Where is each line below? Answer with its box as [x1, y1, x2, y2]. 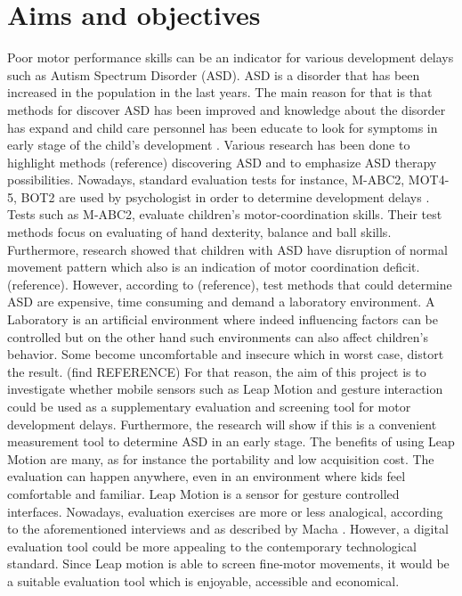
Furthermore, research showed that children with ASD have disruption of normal [7, 240, 448, 258]
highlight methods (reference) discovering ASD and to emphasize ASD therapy [7, 152, 437, 171]
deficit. [383, 257, 420, 276]
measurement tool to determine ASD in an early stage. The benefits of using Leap [7, 432, 455, 451]
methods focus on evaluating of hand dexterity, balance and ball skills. [7, 223, 392, 241]
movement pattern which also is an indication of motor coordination [7, 257, 379, 276]
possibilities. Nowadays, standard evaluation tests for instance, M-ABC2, [7, 170, 405, 189]
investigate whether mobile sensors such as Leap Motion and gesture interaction [7, 380, 443, 398]
